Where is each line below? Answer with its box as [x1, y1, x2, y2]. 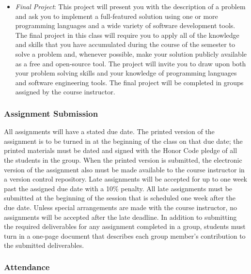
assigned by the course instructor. [15, 87, 115, 97]
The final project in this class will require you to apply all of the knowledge [15, 30, 239, 40]
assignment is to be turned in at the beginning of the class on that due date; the [4, 136, 243, 146]
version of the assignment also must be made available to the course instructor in [4, 164, 245, 174]
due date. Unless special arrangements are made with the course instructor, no [4, 202, 237, 212]
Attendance [4, 260, 50, 273]
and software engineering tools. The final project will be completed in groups [15, 77, 244, 87]
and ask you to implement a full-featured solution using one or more [15, 11, 218, 21]
